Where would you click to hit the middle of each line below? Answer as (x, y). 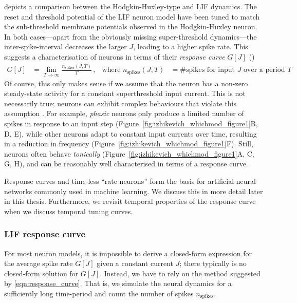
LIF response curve (45, 234)
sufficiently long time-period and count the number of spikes (99, 293)
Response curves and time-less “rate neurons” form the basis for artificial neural (130, 181)
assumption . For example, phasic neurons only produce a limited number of (124, 113)
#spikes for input (207, 70)
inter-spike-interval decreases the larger (66, 46)
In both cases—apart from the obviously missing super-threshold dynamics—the (131, 36)
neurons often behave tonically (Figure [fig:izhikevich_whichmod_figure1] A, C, (129, 153)
